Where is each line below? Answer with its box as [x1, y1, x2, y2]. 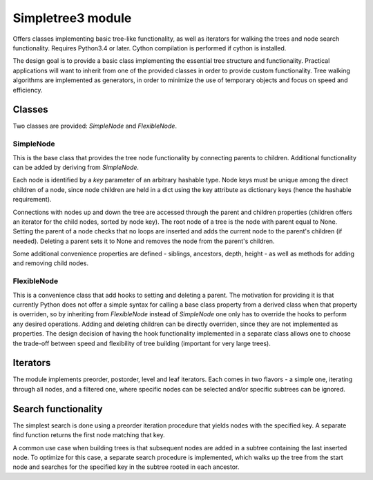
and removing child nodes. [12, 259, 89, 267]
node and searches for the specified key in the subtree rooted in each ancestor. [12, 463, 240, 471]
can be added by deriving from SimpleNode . [12, 163, 140, 171]
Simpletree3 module [12, 10, 132, 26]
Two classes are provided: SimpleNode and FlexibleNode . [12, 122, 178, 131]
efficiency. [12, 86, 43, 94]
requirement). [12, 195, 52, 204]
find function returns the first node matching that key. [12, 431, 165, 439]
